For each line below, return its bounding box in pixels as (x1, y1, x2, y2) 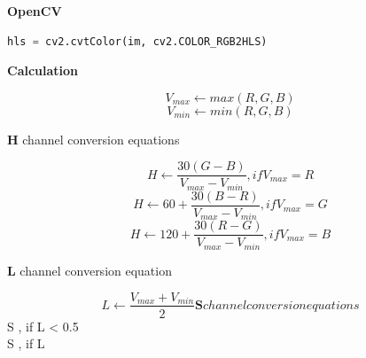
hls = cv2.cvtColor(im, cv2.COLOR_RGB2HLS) (7, 35, 268, 48)
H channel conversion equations (7, 129, 180, 148)
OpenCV (7, 2, 62, 19)
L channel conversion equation (7, 261, 172, 279)
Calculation (7, 61, 79, 80)
